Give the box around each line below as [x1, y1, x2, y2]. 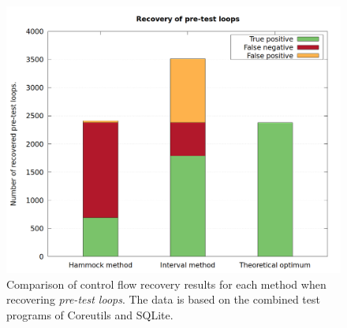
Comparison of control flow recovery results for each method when [6, 275, 326, 292]
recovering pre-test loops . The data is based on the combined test [6, 291, 320, 308]
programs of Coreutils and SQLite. [6, 306, 173, 322]
